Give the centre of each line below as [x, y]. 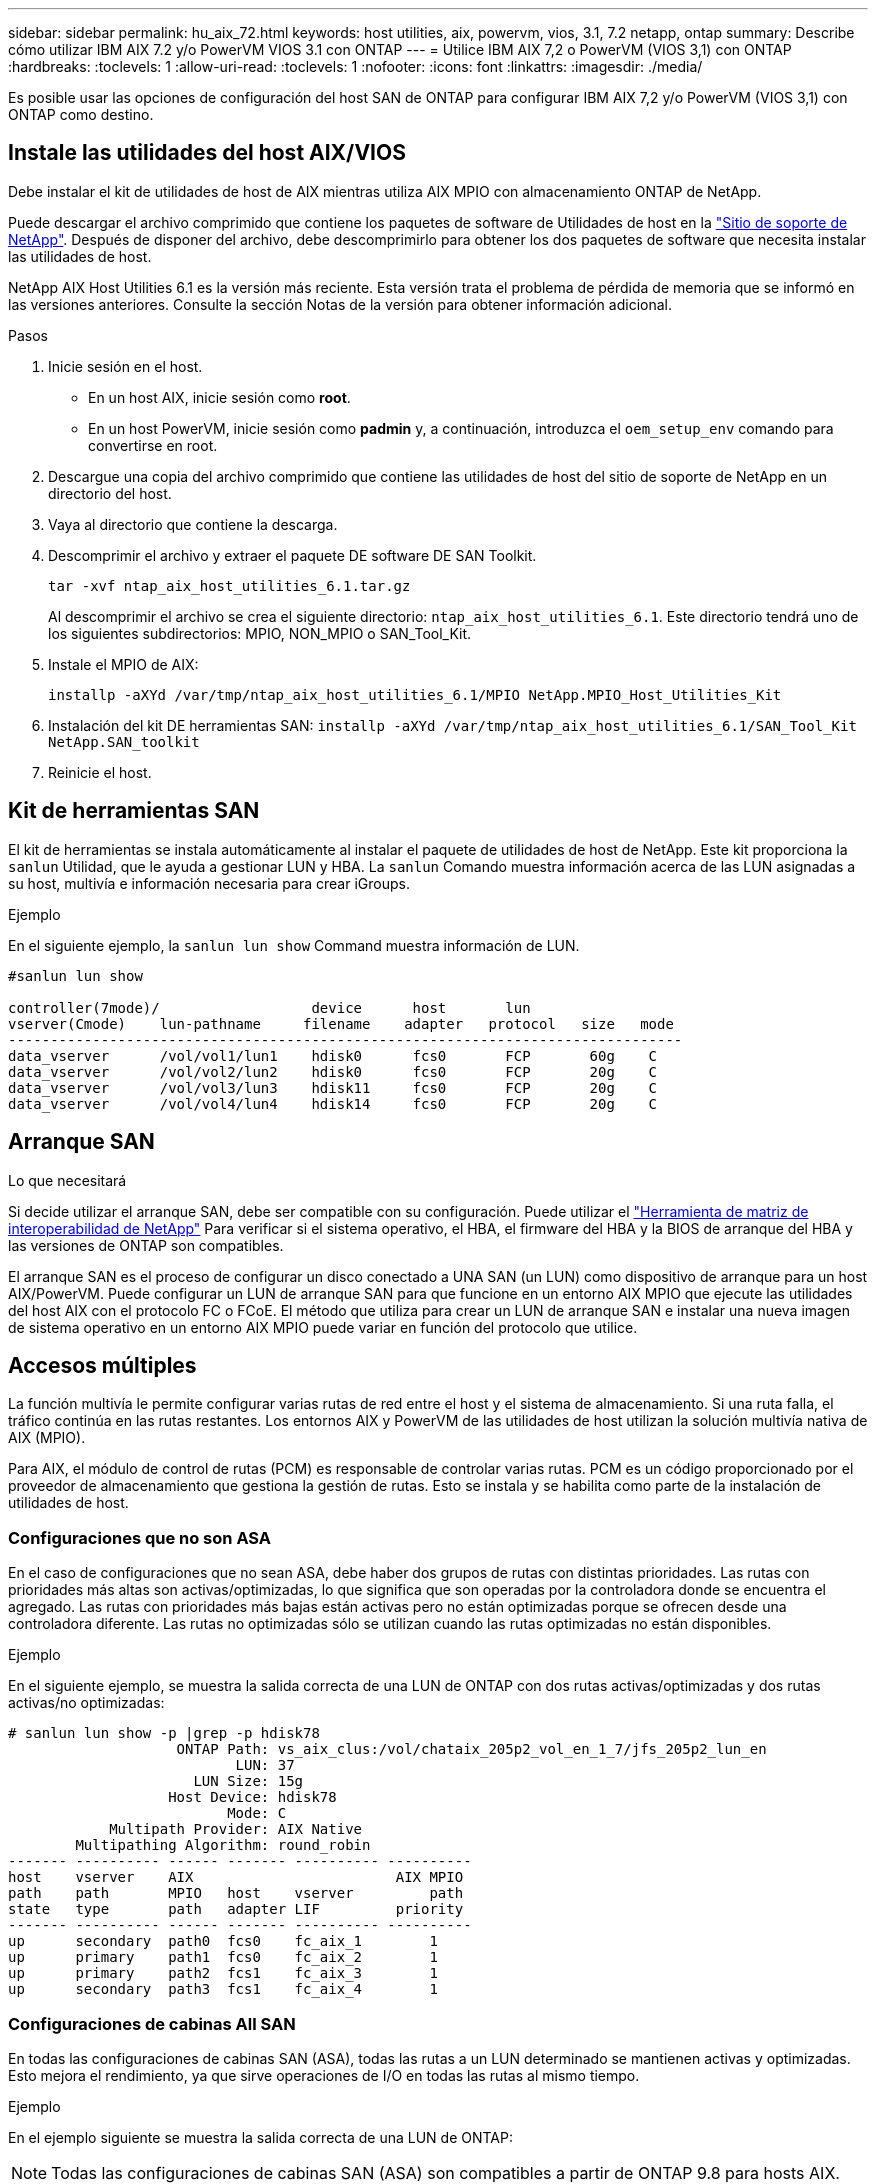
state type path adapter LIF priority [236, 1909]
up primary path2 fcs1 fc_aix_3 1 [223, 1973]
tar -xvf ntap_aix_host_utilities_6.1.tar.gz [229, 585]
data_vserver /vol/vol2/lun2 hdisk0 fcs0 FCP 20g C [333, 1071]
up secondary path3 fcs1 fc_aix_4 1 [223, 1989]
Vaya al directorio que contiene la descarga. [193, 524]
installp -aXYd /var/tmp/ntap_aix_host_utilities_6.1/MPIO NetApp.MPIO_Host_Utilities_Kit [415, 694]
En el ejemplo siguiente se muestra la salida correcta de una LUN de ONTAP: [260, 2137]
